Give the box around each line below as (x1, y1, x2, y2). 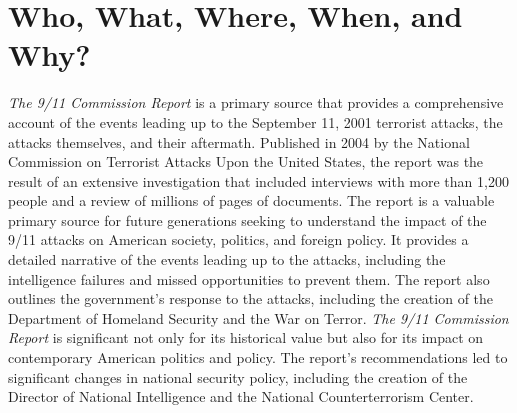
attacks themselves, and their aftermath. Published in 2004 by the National (8, 131, 470, 152)
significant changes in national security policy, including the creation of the (8, 366, 468, 387)
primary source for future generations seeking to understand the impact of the (8, 209, 487, 230)
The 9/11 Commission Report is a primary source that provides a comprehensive (8, 92, 504, 113)
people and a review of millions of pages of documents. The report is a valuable (8, 190, 495, 211)
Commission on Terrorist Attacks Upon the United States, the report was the (8, 151, 484, 172)
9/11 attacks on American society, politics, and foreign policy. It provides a (8, 229, 469, 250)
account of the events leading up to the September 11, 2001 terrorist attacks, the (8, 111, 503, 132)
